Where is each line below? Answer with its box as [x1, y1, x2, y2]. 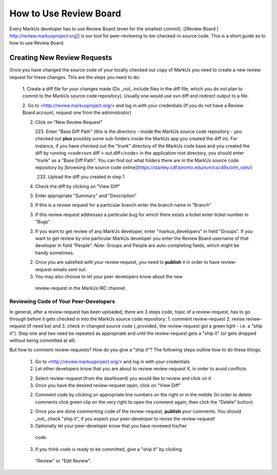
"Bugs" [35, 219, 51, 225]
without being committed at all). [9, 337, 76, 344]
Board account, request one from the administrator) [22, 109, 132, 116]
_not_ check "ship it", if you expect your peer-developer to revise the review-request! [35, 415, 215, 422]
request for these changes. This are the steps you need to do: [9, 74, 141, 80]
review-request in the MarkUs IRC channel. [35, 285, 127, 291]
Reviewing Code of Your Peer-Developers [9, 298, 115, 305]
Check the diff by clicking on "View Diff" [35, 183, 121, 189]
